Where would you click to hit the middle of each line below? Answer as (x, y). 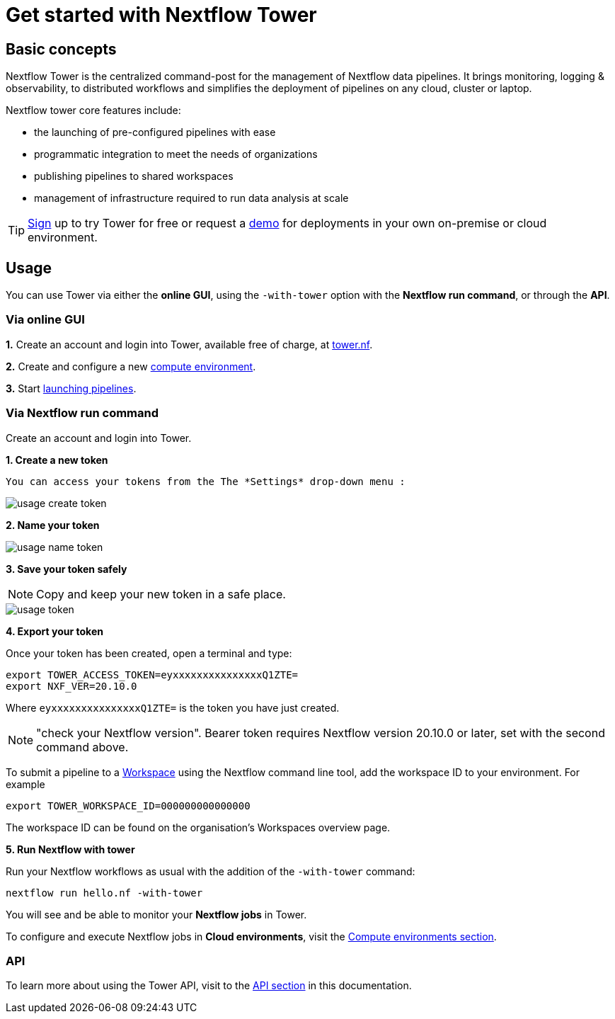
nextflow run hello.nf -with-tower (104, 893)
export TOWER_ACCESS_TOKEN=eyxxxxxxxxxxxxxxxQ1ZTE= (152, 674)
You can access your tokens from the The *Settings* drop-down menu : (206, 481)
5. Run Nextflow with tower (70, 849)
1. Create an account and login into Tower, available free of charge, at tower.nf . (189, 344)
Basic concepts (61, 49)
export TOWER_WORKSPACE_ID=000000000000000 (128, 805)
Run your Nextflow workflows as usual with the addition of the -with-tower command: (211, 871)
